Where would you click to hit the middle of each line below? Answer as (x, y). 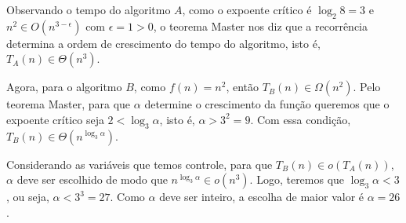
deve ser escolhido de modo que (92, 179)
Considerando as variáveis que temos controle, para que (140, 164)
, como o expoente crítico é (247, 9)
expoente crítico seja (55, 119)
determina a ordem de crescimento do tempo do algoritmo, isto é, (163, 43)
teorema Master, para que (69, 104)
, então (243, 87)
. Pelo (367, 87)
